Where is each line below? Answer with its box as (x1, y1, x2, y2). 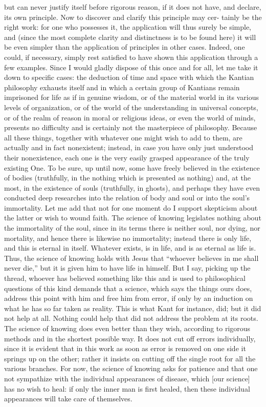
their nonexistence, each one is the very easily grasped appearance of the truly (4, 152, 250, 162)
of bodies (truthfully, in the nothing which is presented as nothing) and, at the (4, 172, 251, 183)
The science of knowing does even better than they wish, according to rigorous (4, 323, 251, 333)
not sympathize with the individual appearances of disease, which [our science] (4, 373, 250, 383)
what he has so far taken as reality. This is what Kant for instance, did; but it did (4, 302, 261, 313)
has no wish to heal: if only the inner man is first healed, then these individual (4, 383, 250, 394)
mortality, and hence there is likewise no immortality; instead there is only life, (4, 232, 252, 243)
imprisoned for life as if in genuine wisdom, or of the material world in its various (4, 92, 259, 103)
